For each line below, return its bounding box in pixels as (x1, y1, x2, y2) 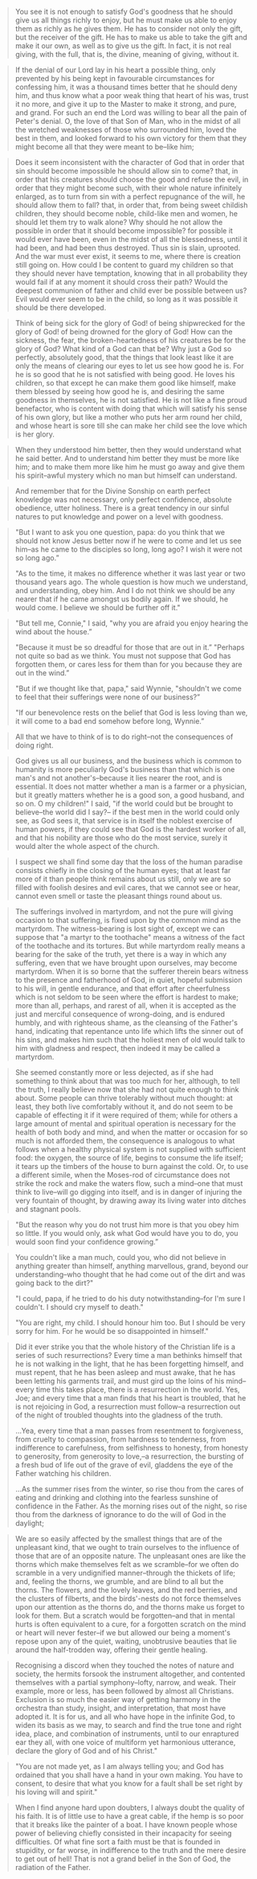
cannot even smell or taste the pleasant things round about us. (14, 892, 222, 901)
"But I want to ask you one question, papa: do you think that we (14, 527, 226, 537)
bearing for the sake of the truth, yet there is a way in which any (14, 950, 227, 959)
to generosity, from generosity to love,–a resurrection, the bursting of (14, 1451, 244, 1461)
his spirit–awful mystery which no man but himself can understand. (14, 470, 238, 480)
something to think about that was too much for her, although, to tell (14, 1077, 240, 1085)
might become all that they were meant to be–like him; (14, 142, 194, 151)
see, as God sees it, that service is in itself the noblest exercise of (14, 816, 233, 825)
